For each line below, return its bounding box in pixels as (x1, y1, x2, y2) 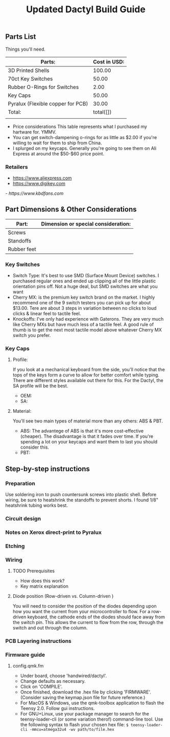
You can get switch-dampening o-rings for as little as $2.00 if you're (12, 134, 157, 140)
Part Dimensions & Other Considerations (5, 205, 137, 214)
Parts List (5, 32, 36, 41)
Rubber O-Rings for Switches (8, 83, 79, 91)
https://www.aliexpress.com (12, 175, 72, 181)
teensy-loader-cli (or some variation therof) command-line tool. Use (20, 716, 163, 722)
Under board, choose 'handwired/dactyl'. (20, 673, 107, 679)
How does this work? (20, 578, 65, 584)
